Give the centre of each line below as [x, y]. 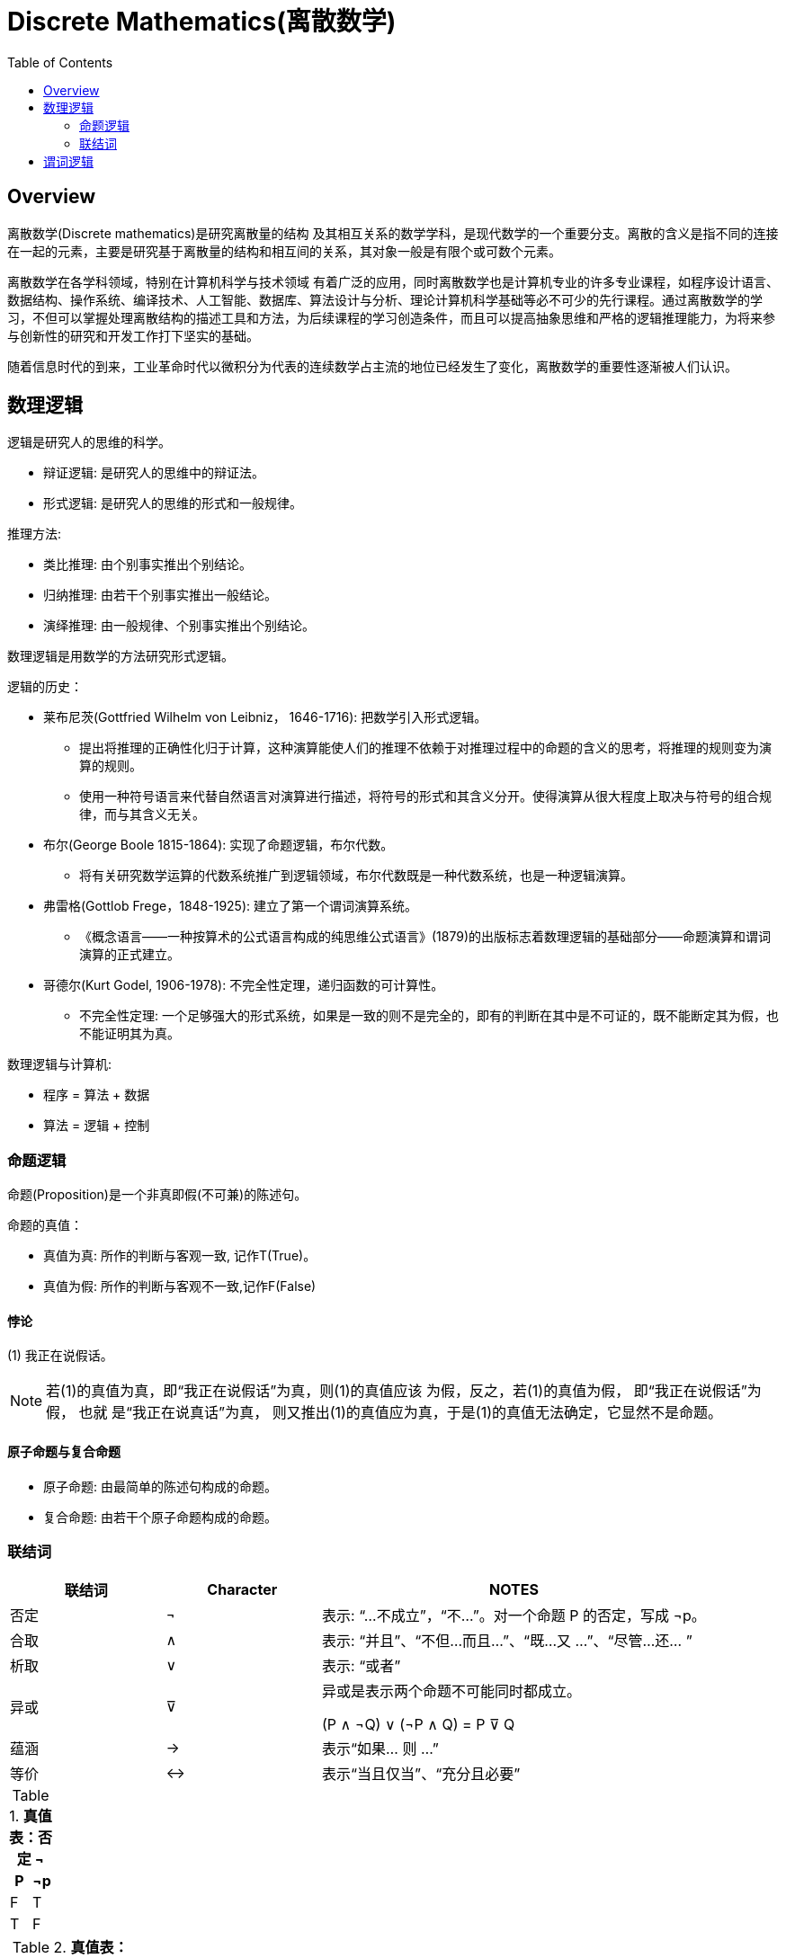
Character [242, 1590]
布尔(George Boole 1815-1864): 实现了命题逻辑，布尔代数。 [219, 845]
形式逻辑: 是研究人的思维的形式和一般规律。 [173, 503]
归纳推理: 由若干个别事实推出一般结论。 [160, 595]
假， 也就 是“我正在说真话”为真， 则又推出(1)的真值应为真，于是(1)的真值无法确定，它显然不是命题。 [384, 1413]
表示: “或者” [362, 1666]
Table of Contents [60, 62]
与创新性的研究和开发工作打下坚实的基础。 [133, 335]
